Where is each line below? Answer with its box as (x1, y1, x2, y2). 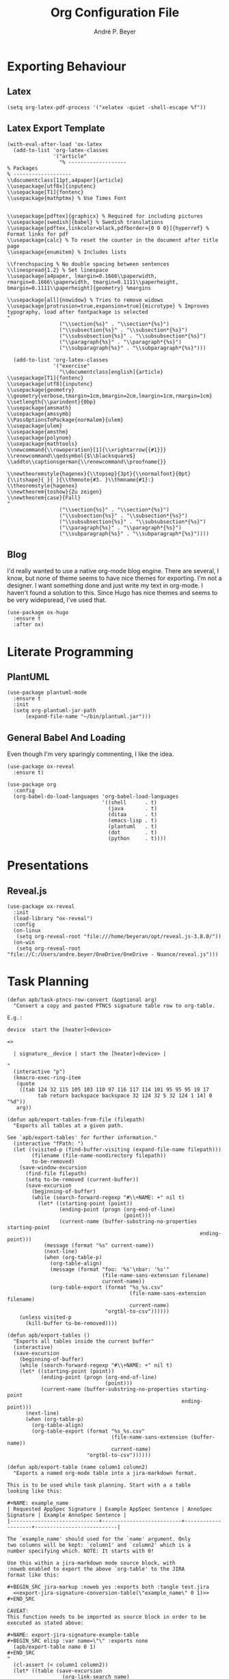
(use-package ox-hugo (7, 609, 69, 616)
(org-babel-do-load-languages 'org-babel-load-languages (13, 793, 179, 800)
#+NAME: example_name (7, 1500, 69, 1507)
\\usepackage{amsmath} (7, 404, 72, 412)
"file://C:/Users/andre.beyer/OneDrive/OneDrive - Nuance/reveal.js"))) (7, 951, 219, 958)
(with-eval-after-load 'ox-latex (7, 140, 103, 148)
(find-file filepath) (25, 1170, 87, 1177)
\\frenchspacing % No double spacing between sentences (7, 260, 170, 268)
